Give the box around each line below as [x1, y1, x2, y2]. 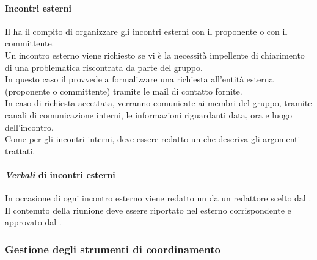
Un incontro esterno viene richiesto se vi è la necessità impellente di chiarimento [5, 48, 305, 61]
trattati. [5, 144, 35, 157]
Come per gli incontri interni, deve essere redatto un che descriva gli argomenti [5, 132, 301, 145]
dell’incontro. [5, 120, 54, 133]
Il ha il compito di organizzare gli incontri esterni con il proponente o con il [5, 24, 288, 37]
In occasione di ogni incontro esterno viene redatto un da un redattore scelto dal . [5, 192, 312, 204]
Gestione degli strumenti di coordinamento [5, 241, 220, 256]
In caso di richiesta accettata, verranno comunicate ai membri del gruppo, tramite [5, 96, 312, 109]
